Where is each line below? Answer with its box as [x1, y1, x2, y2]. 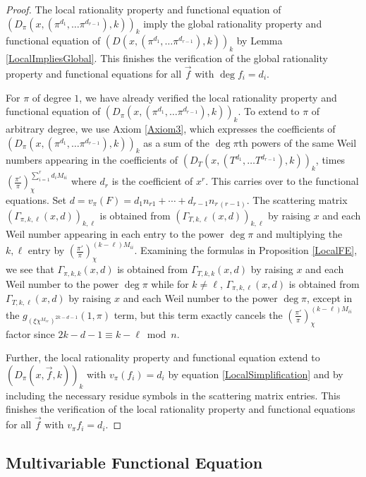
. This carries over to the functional [205, 174, 359, 188]
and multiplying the [256, 227, 343, 241]
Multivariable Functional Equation [6, 452, 263, 473]
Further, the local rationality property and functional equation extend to [6, 350, 320, 365]
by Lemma [236, 33, 283, 48]
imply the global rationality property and [143, 16, 322, 30]
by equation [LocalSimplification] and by [168, 366, 343, 381]
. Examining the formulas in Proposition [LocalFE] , [134, 243, 358, 258]
